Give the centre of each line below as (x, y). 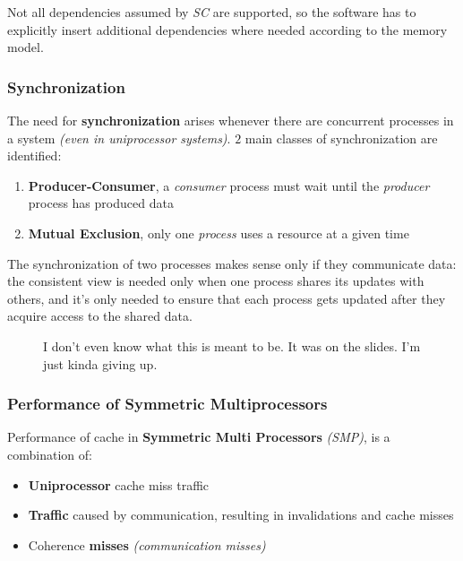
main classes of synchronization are (341, 138)
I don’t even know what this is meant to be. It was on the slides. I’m (232, 345)
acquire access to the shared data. (100, 316)
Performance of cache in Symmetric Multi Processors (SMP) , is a (199, 437)
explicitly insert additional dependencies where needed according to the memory (227, 29)
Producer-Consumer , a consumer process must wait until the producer (229, 185)
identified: (34, 155)
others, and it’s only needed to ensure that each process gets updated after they (227, 298)
